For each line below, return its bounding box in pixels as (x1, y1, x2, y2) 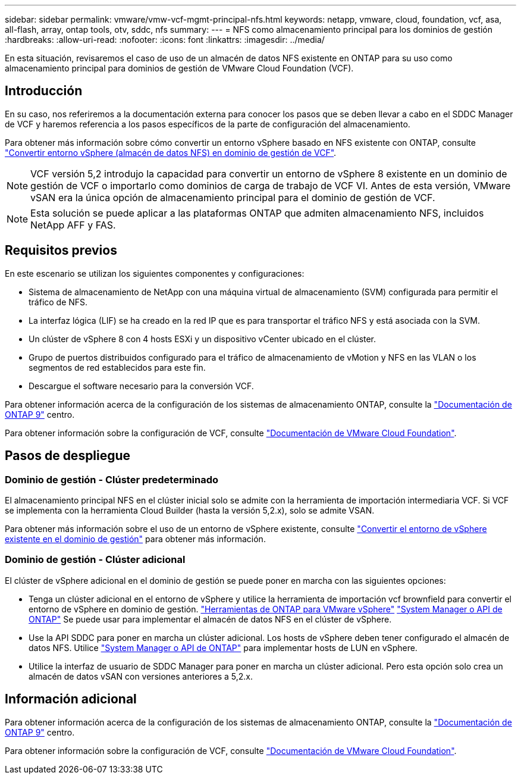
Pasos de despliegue (5, 448, 131, 464)
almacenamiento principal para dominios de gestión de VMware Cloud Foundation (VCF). (5, 63, 354, 73)
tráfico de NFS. (29, 296, 88, 307)
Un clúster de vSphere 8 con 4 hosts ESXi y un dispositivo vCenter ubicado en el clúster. (29, 333, 376, 344)
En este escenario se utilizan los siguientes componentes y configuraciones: (5, 268, 305, 279)
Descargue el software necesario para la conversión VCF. (29, 380, 254, 391)
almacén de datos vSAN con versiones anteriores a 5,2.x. (29, 671, 253, 681)
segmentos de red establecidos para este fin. (29, 362, 206, 373)
